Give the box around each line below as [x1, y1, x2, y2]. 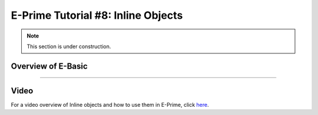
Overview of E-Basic [11, 61, 88, 71]
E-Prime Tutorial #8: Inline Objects [11, 9, 183, 22]
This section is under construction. [26, 43, 111, 50]
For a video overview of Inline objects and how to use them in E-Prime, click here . [11, 101, 209, 108]
